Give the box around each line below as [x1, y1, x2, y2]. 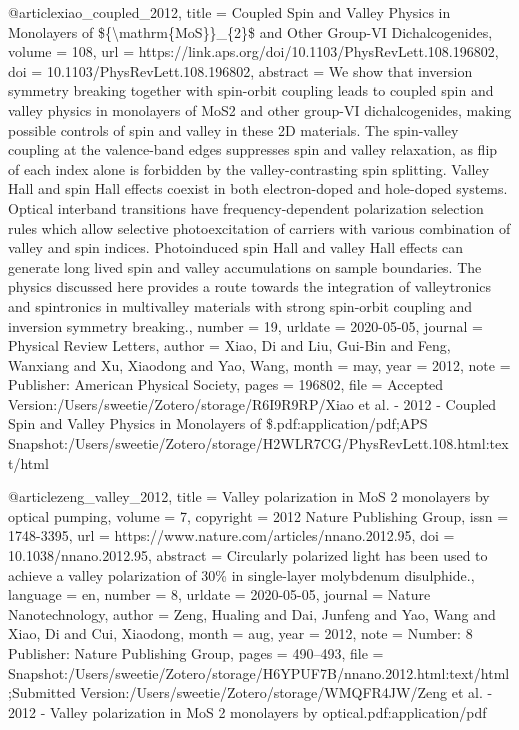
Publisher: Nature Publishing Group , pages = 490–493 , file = [8, 643, 384, 663]
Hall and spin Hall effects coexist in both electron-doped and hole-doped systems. [8, 178, 508, 199]
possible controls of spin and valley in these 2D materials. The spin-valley [8, 119, 459, 140]
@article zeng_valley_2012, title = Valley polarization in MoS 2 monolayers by [8, 486, 490, 507]
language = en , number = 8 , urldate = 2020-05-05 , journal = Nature [8, 584, 431, 605]
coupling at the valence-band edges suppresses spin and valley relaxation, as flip [8, 139, 498, 160]
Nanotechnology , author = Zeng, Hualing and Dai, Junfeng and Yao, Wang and [8, 603, 496, 624]
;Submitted [8, 682, 76, 703]
